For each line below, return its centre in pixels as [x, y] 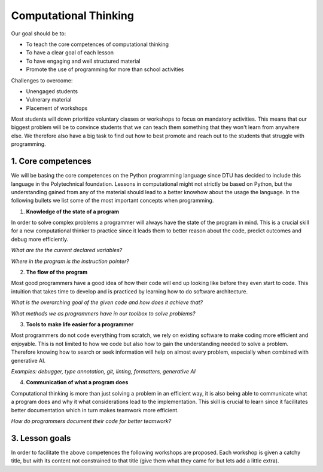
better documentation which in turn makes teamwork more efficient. [95, 410]
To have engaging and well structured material [83, 61]
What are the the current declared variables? [67, 250]
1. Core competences [51, 161]
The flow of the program [57, 272]
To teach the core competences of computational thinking [97, 44]
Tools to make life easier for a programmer [80, 324]
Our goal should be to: [39, 33]
